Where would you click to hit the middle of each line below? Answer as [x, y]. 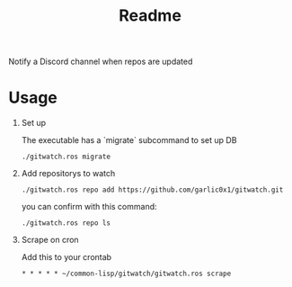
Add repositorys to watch [68, 174]
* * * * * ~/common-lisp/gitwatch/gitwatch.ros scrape [126, 274]
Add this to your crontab [66, 257]
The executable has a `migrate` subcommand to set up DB [129, 140]
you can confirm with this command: [89, 207]
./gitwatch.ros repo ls [66, 223]
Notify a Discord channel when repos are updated [101, 62]
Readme [150, 16]
